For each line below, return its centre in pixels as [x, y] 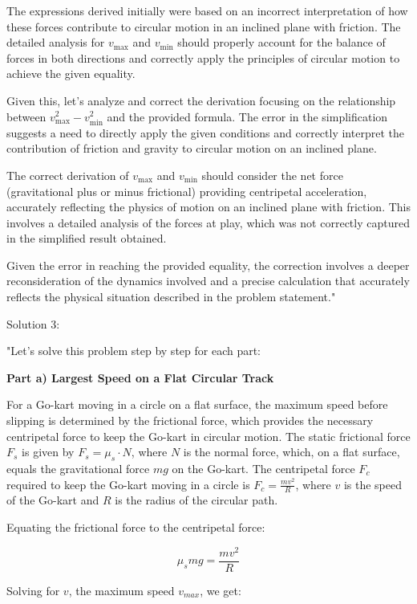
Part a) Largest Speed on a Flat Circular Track [140, 377]
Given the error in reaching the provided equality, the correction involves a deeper [208, 265]
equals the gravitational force [78, 469]
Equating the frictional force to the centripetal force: [136, 527]
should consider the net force [272, 175]
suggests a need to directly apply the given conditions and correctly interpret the [205, 132]
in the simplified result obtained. [87, 238]
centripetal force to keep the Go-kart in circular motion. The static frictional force [208, 436]
